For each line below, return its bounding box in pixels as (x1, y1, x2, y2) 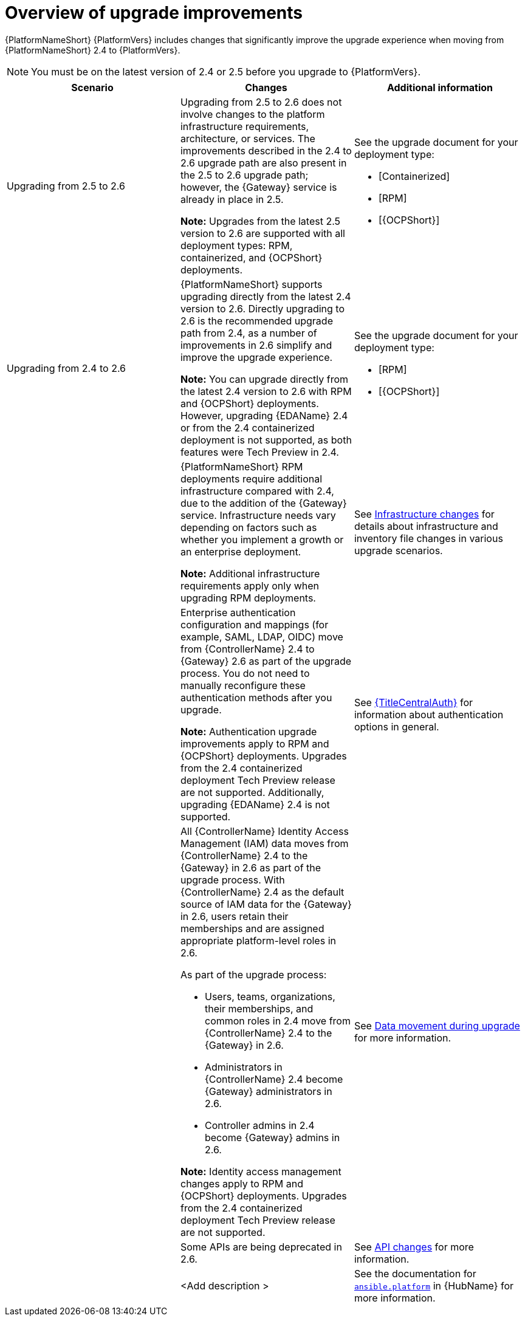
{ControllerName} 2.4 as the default (180, 885, 345, 898)
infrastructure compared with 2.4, (180, 484, 334, 497)
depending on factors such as (180, 521, 317, 534)
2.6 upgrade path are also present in (180, 156, 347, 169)
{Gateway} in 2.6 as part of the (180, 861, 321, 874)
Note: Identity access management (180, 1165, 341, 1178)
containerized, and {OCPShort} (180, 251, 323, 264)
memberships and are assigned (180, 922, 324, 935)
